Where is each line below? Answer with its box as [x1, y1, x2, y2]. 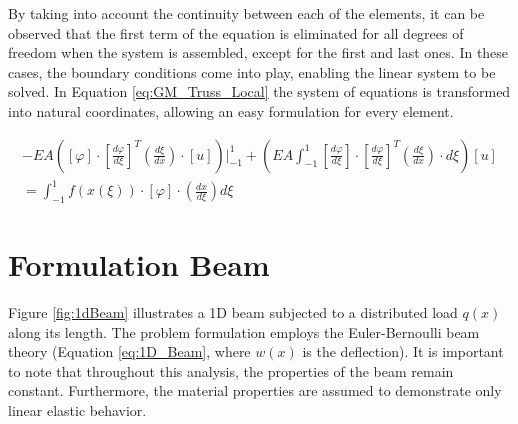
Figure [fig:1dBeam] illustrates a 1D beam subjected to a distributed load [8, 302, 458, 323]
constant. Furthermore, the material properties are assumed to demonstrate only [8, 380, 502, 401]
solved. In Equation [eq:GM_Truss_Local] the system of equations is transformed [8, 81, 511, 102]
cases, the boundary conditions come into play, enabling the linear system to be [8, 61, 496, 82]
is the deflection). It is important [302, 341, 504, 362]
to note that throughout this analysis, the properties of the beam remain [8, 360, 454, 381]
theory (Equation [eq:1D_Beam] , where [8, 341, 251, 362]
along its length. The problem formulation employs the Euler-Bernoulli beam [8, 321, 480, 342]
